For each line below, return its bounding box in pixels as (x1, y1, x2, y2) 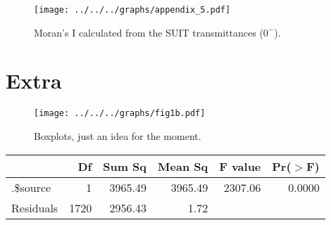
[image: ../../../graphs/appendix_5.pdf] (34, 5, 231, 15)
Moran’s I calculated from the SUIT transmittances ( (34, 25, 263, 39)
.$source (11, 179, 51, 195)
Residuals (11, 199, 58, 216)
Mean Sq (158, 157, 208, 174)
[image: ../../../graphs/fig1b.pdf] (34, 108, 206, 119)
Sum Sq (103, 157, 147, 174)
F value (219, 157, 261, 174)
